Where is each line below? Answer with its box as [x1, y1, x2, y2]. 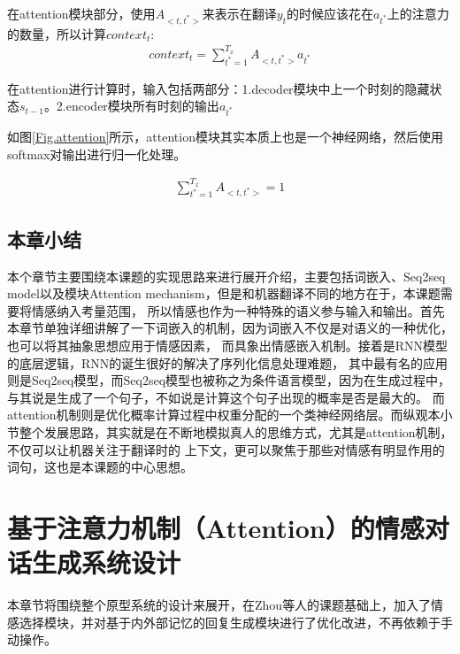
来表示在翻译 [202, 4, 277, 22]
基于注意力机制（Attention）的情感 [7, 509, 425, 545]
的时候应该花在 [286, 4, 373, 22]
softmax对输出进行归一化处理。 [7, 144, 187, 163]
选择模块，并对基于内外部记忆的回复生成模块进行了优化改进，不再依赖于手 [19, 612, 453, 631]
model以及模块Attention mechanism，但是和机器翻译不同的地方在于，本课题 [7, 284, 441, 303]
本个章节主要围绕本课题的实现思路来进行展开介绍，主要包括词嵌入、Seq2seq [7, 266, 446, 285]
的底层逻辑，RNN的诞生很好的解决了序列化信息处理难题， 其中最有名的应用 [7, 353, 448, 372]
